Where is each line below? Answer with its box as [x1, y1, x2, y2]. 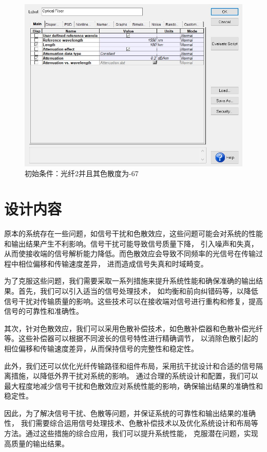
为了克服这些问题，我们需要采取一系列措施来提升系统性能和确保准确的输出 [4, 275, 256, 286]
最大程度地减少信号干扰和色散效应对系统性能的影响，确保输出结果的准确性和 [4, 380, 263, 391]
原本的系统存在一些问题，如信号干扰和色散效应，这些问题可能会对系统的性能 [4, 228, 263, 238]
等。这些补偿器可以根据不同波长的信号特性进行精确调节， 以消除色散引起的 [4, 333, 258, 344]
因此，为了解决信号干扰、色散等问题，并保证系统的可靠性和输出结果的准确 [4, 407, 256, 418]
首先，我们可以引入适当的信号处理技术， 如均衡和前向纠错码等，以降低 [18, 285, 258, 296]
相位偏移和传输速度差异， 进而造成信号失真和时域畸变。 [18, 258, 208, 269]
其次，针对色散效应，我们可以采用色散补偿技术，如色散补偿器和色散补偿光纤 [4, 323, 263, 333]
